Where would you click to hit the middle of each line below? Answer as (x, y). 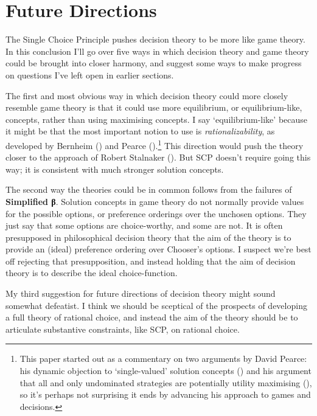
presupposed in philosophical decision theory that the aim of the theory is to (148, 237)
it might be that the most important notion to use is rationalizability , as (140, 131)
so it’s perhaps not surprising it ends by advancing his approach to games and (165, 394)
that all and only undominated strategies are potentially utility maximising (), (166, 382)
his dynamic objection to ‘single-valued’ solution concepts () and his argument (165, 371)
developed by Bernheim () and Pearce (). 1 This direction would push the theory (155, 144)
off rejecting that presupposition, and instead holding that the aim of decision (151, 261)
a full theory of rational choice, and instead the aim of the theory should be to (152, 317)
